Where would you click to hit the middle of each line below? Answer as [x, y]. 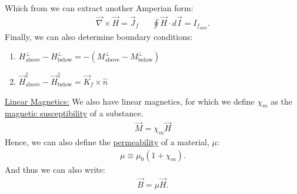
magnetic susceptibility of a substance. [74, 113]
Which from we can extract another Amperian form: [99, 8]
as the [281, 101]
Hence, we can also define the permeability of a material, [107, 142]
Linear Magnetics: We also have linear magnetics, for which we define [130, 101]
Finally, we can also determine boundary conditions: [99, 36]
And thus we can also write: [55, 169]
